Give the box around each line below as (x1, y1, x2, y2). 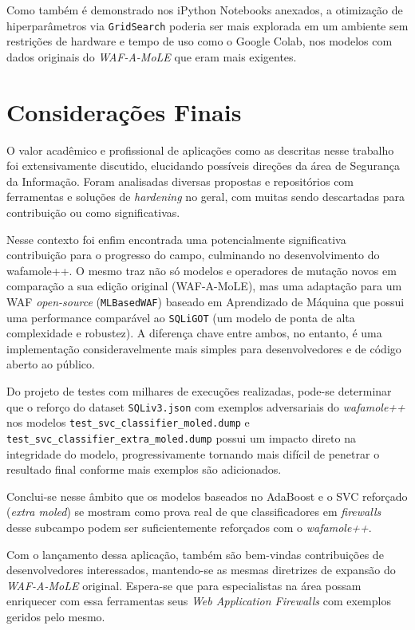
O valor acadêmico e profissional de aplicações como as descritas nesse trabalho (6, 141, 394, 158)
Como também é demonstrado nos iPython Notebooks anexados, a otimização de (6, 2, 403, 18)
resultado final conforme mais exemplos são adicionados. (6, 461, 282, 478)
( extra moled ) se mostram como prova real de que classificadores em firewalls (6, 503, 381, 520)
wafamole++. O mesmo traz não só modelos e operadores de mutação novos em (6, 262, 397, 278)
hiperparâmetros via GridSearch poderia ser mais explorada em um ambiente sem (6, 17, 409, 33)
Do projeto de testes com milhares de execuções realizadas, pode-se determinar (6, 383, 392, 399)
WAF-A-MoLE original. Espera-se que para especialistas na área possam (6, 577, 362, 593)
